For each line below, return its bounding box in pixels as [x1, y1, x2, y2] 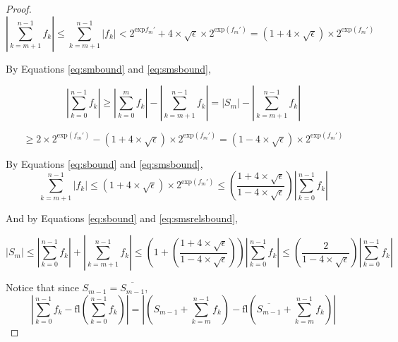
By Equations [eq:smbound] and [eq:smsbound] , [6, 61, 211, 75]
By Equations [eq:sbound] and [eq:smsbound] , [6, 156, 203, 171]
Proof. [6, 1, 32, 16]
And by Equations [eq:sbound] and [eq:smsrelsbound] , [6, 210, 238, 225]
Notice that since [6, 280, 79, 295]
